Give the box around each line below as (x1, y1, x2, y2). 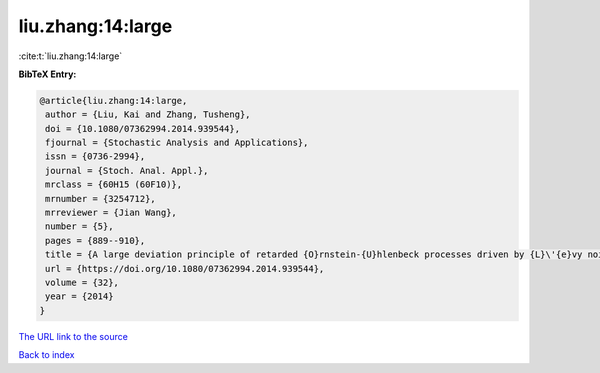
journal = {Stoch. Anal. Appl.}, (45, 165, 209, 176)
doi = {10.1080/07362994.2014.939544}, (45, 123, 240, 134)
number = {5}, (45, 221, 114, 232)
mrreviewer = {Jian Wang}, (45, 207, 177, 219)
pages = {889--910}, (45, 235, 146, 246)
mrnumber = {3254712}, (45, 193, 157, 204)
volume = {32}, (45, 277, 120, 288)
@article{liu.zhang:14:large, (39, 95, 188, 106)
